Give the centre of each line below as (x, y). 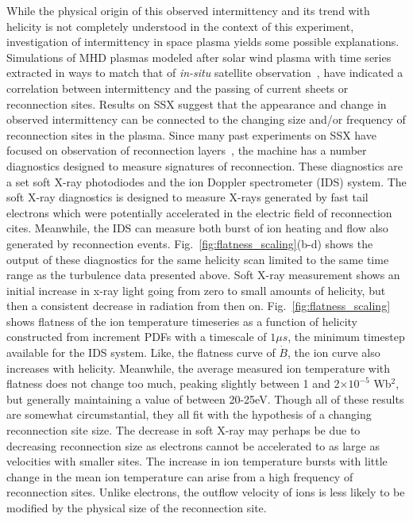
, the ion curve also (334, 352)
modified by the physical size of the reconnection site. (137, 508)
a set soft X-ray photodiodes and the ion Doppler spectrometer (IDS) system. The (206, 181)
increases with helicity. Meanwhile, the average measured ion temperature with (199, 368)
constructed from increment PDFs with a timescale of (137, 337)
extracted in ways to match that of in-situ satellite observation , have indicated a (205, 73)
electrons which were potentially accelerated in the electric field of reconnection (199, 212)
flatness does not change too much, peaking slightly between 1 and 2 (173, 383)
